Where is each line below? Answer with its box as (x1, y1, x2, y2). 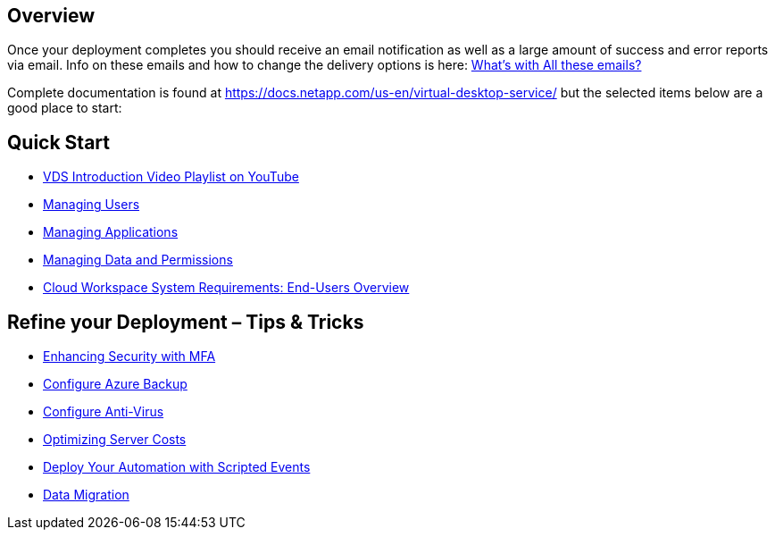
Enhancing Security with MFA (43, 348, 216, 365)
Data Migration (43, 487, 129, 503)
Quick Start (7, 130, 110, 154)
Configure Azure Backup (43, 376, 187, 392)
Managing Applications (43, 224, 179, 240)
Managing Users (43, 197, 140, 213)
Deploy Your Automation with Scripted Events (43, 459, 311, 475)
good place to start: (7, 100, 122, 116)
